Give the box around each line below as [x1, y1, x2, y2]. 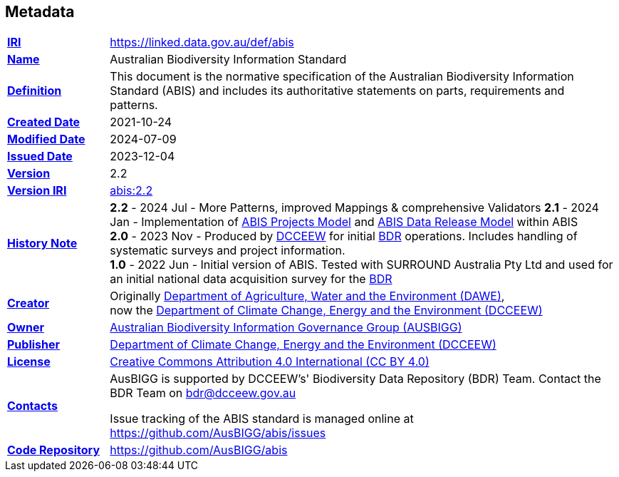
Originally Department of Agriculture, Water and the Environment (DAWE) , [110, 289, 505, 304]
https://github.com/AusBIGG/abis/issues [110, 426, 326, 441]
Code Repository [7, 443, 100, 458]
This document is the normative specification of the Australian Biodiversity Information [110, 69, 574, 84]
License [7, 354, 51, 369]
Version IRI [7, 183, 67, 198]
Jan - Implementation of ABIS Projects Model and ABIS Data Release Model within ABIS [110, 215, 578, 230]
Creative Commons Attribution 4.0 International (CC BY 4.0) [110, 354, 430, 369]
